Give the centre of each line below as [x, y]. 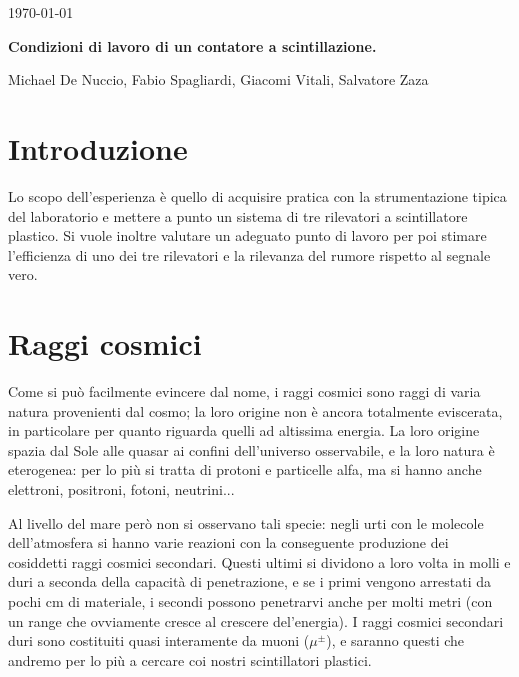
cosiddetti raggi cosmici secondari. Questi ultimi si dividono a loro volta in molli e [259, 561]
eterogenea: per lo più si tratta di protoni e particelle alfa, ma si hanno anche [245, 469]
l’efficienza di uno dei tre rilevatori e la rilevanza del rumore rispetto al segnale [249, 254]
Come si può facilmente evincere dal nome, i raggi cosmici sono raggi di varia [244, 391]
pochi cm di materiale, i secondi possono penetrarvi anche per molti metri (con [250, 600]
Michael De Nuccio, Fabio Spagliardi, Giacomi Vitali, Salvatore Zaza [218, 79]
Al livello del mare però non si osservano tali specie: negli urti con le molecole [246, 522]
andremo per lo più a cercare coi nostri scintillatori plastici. [190, 659]
